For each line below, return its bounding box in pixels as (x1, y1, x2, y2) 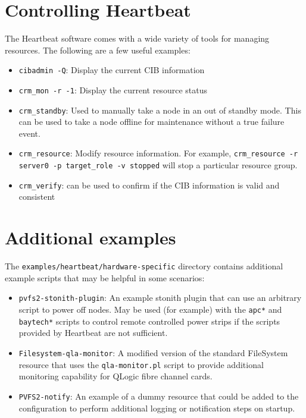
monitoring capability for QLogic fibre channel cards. (18, 370, 213, 382)
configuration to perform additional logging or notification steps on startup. (18, 401, 295, 414)
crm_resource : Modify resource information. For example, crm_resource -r (18, 147, 298, 159)
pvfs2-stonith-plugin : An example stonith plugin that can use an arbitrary (18, 291, 302, 304)
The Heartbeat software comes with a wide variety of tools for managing (5, 32, 270, 45)
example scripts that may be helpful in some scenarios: (5, 271, 205, 284)
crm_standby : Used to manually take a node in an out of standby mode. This (18, 103, 301, 116)
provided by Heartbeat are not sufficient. (18, 326, 168, 339)
